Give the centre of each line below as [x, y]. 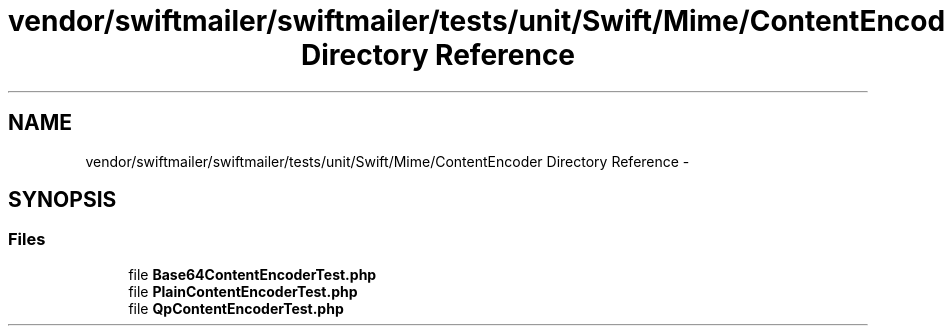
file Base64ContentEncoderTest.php [252, 274]
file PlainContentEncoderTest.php [243, 291]
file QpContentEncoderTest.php [236, 308]
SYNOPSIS [62, 200]
